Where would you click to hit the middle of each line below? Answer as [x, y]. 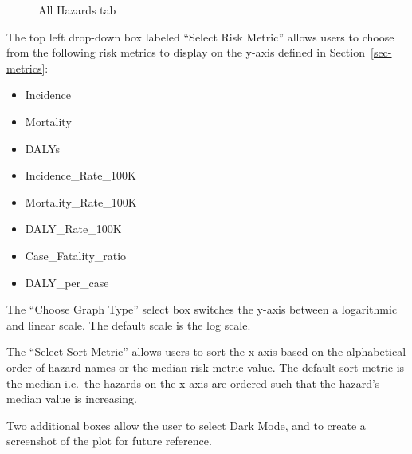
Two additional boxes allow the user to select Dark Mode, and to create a [186, 425]
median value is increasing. [72, 399]
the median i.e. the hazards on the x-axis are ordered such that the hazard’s [193, 383]
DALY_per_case [67, 282]
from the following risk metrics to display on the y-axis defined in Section [186, 52]
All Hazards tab [77, 10]
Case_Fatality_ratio [76, 255]
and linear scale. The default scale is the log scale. [129, 324]
